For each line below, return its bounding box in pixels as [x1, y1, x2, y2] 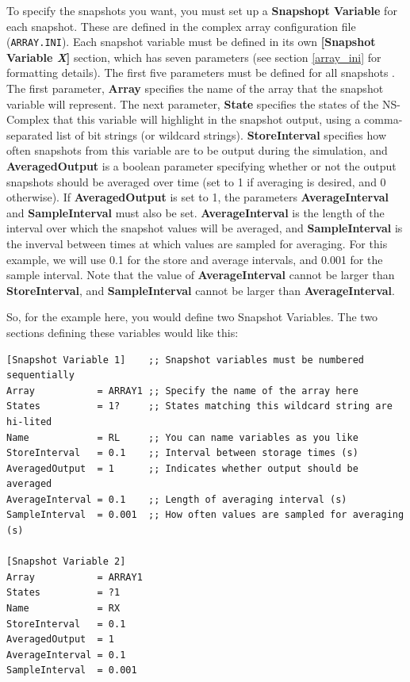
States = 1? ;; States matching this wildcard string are [6, 400, 393, 412]
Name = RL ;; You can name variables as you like [6, 431, 358, 443]
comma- [364, 111, 403, 128]
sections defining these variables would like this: [6, 324, 239, 340]
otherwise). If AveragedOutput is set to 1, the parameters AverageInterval [6, 189, 389, 205]
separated [6, 126, 53, 143]
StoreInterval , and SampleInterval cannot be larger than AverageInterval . [6, 282, 395, 298]
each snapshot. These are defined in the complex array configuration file [6, 17, 356, 34]
